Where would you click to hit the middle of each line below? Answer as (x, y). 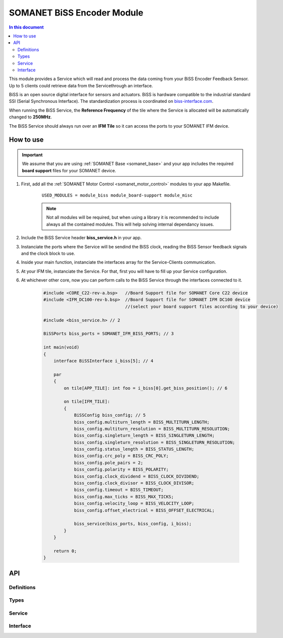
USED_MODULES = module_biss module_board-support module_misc (117, 195)
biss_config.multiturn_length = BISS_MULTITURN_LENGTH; (142, 422)
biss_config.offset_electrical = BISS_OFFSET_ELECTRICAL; (144, 510)
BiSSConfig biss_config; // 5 (110, 415)
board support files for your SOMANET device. (69, 170)
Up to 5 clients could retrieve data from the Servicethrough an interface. (81, 85)
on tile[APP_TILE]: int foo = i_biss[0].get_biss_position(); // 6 (146, 388)
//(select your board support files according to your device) (202, 306)
